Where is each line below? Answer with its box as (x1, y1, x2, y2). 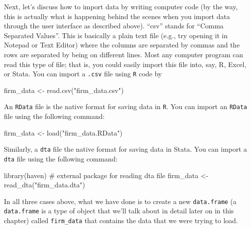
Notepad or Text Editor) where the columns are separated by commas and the (4, 40, 240, 50)
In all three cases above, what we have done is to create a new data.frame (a (4, 196, 237, 206)
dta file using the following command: (4, 153, 118, 163)
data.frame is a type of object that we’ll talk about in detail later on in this (4, 206, 234, 216)
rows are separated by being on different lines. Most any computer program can (4, 49, 243, 59)
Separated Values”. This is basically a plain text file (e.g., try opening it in (4, 30, 228, 40)
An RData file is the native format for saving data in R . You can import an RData (4, 101, 247, 112)
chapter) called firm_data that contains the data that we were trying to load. (4, 215, 238, 226)
